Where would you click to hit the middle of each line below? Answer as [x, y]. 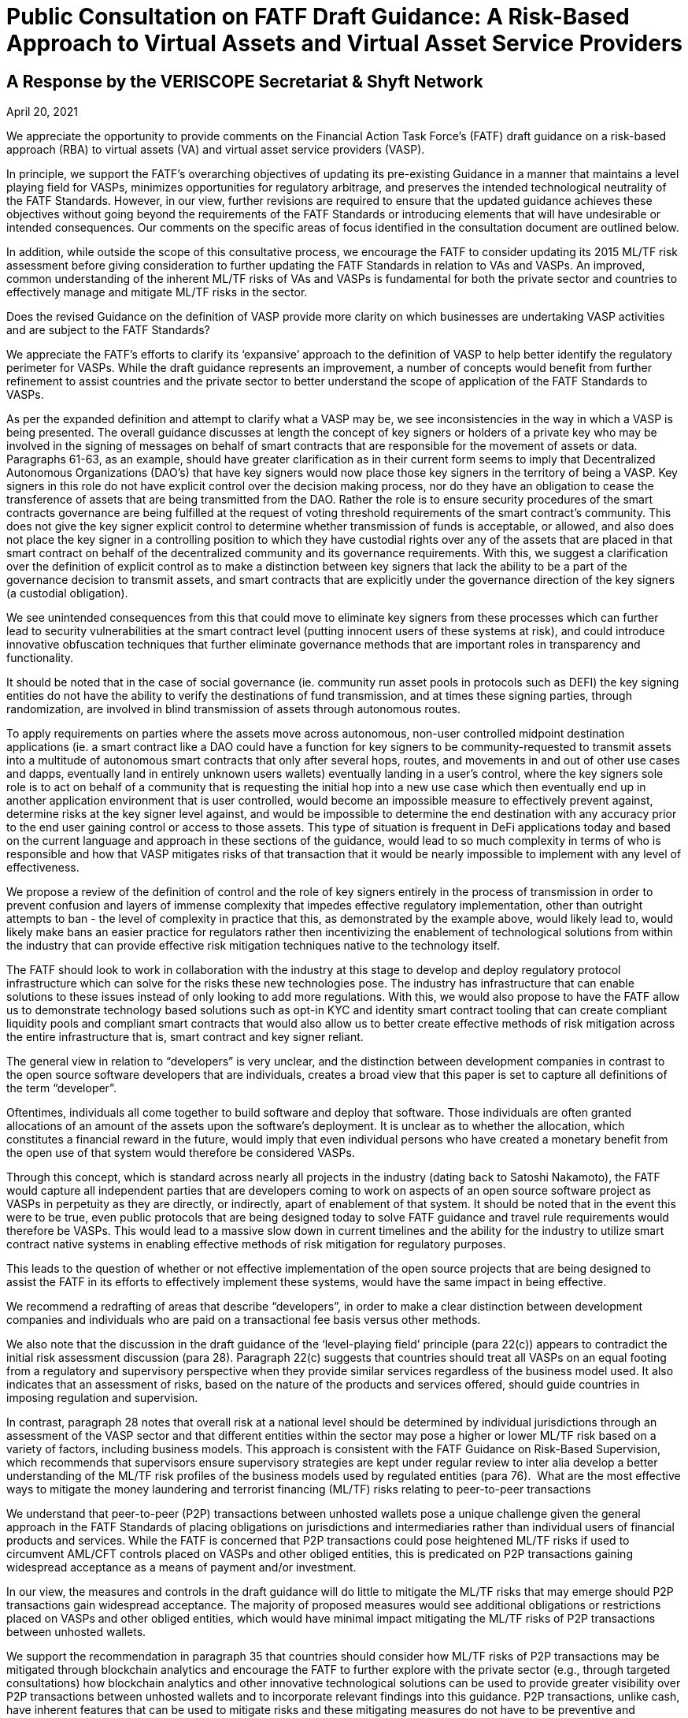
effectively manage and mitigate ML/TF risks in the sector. [157, 292]
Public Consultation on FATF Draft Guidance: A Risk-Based [318, 17]
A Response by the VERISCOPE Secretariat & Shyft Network [245, 81]
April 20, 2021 [42, 112]
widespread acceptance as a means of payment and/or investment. [181, 1567]
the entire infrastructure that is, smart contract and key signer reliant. [185, 1037]
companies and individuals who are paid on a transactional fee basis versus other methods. [244, 1320]
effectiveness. [43, 868]
